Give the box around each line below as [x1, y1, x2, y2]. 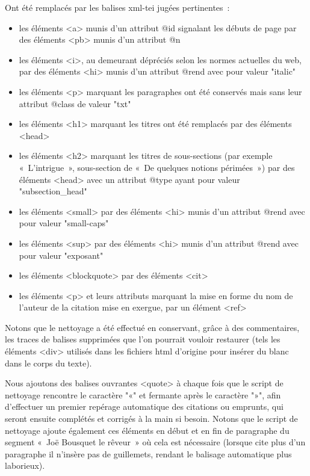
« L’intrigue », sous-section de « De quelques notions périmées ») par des [19, 161, 295, 173]
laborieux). [5, 459, 45, 472]
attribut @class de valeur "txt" [19, 97, 131, 110]
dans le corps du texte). [5, 356, 92, 369]
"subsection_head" [19, 185, 87, 197]
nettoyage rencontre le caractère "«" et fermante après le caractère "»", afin [5, 388, 281, 401]
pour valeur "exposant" [19, 249, 104, 261]
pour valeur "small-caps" [19, 217, 109, 229]
